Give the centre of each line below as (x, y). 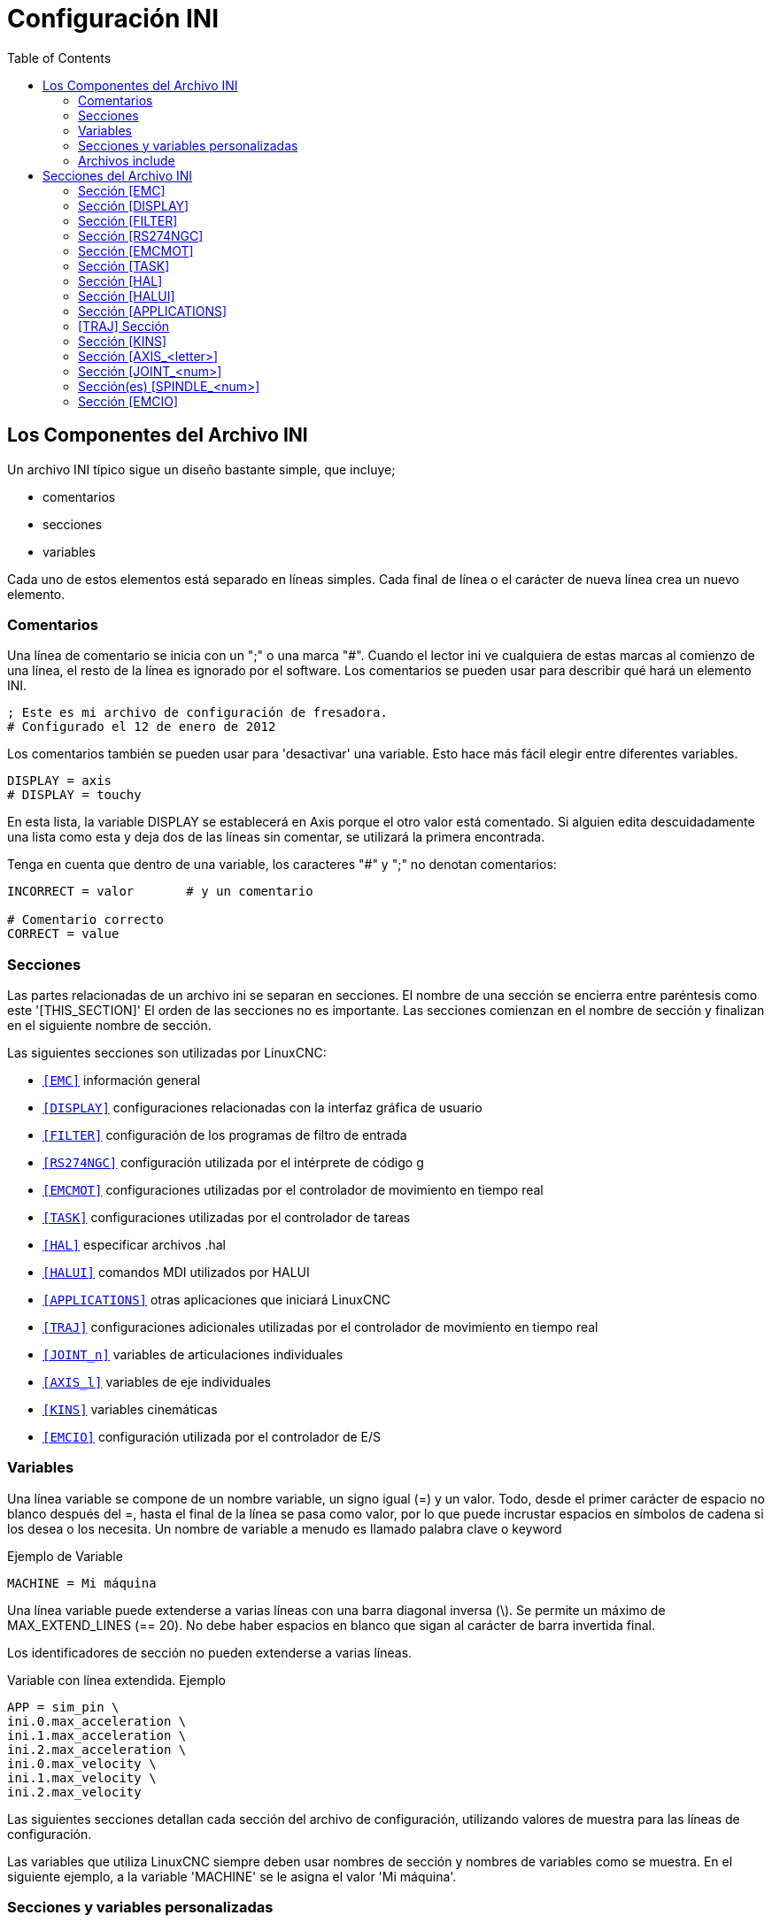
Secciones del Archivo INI (118, 175)
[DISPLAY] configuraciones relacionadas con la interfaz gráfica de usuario (262, 1108)
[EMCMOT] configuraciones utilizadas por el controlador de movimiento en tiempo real (293, 1190)
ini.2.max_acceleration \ (97, 1749)
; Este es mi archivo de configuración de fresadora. (197, 713)
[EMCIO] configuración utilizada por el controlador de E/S (212, 1437)
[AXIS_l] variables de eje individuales (157, 1382)
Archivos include (127, 160)
